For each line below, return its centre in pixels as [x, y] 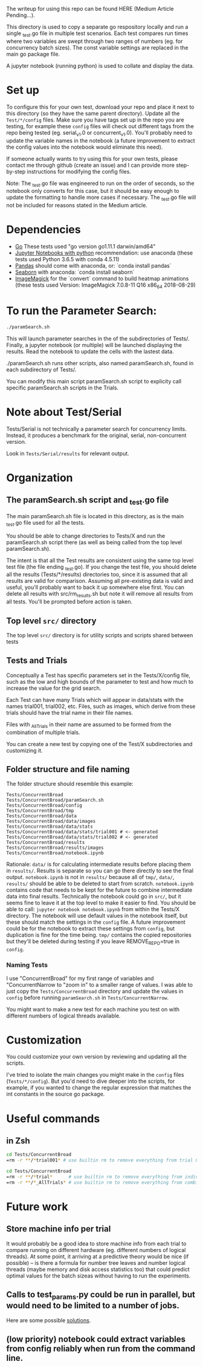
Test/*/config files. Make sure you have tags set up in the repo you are [95, 120]
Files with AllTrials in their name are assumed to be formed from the [89, 725]
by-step [16, 171]
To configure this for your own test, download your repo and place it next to [100, 107]
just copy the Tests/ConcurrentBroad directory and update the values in [95, 991]
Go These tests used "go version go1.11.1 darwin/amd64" [85, 247]
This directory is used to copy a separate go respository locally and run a [97, 27]
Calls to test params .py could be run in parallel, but [101, 1296]
